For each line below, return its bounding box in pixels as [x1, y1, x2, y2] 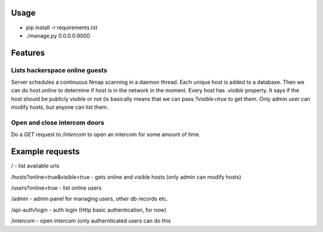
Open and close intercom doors [11, 118, 105, 127]
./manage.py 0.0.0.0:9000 [26, 32, 90, 39]
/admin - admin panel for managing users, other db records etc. [11, 195, 169, 203]
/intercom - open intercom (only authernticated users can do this [11, 217, 171, 224]
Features [11, 48, 45, 58]
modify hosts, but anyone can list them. [11, 103, 109, 111]
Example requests [11, 146, 80, 157]
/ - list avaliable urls [11, 162, 60, 170]
